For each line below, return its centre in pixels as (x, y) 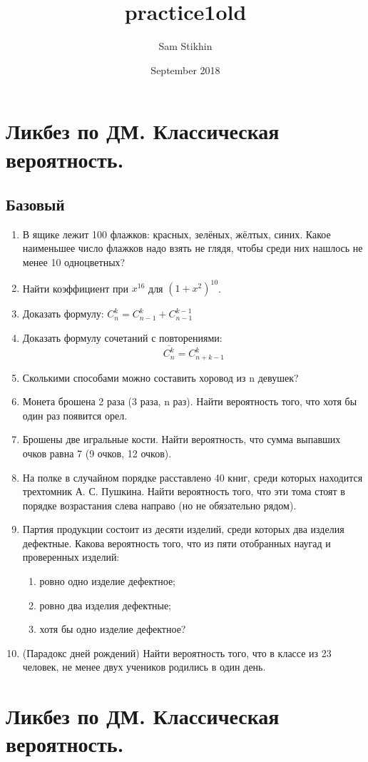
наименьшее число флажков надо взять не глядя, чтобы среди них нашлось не (193, 248)
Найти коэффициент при (76, 288)
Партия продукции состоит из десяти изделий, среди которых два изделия (183, 529)
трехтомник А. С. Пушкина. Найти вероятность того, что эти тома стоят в (184, 491)
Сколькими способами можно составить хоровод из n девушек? (160, 377)
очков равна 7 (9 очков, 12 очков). (97, 453)
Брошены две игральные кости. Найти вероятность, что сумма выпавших (182, 439)
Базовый (35, 204)
